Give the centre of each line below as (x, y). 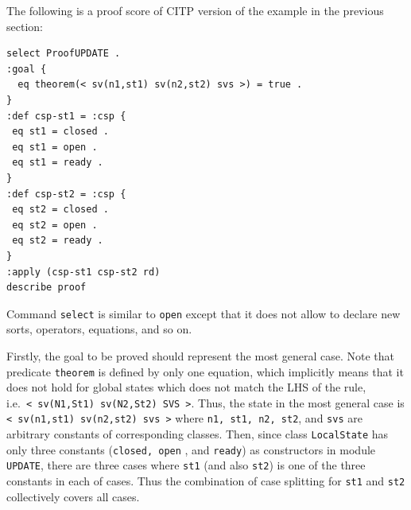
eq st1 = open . (55, 147)
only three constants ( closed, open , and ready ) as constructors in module (191, 449)
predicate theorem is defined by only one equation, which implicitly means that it (205, 371)
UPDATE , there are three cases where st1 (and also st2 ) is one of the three (186, 465)
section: (25, 26)
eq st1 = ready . (58, 163)
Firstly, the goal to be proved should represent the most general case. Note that (201, 355)
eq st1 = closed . (60, 132)
